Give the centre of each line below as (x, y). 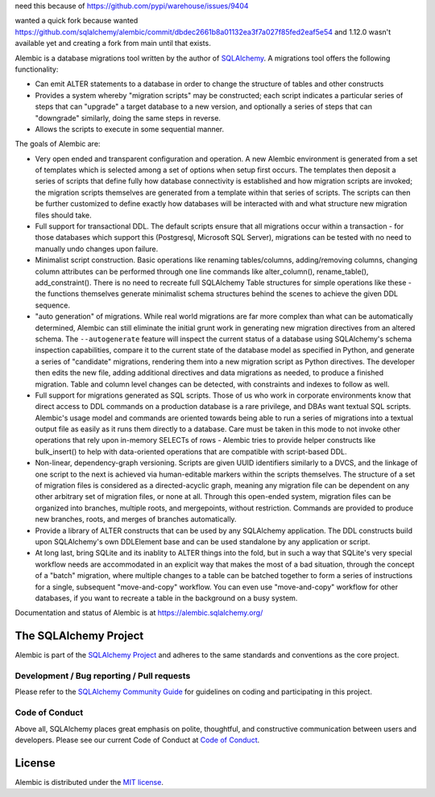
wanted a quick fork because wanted (77, 21)
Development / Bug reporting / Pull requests (103, 675)
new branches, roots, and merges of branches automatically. (136, 519)
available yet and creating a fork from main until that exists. (113, 43)
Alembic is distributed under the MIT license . (89, 782)
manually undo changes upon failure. (97, 249)
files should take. (63, 215)
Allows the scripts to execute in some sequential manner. (130, 129)
